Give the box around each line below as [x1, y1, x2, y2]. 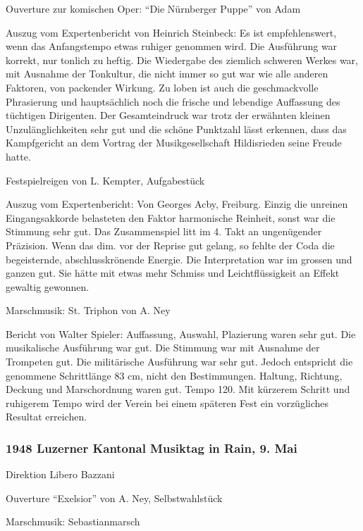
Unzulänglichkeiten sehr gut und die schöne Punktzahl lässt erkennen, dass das [6, 121, 347, 136]
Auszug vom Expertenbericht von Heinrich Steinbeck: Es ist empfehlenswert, [6, 25, 337, 39]
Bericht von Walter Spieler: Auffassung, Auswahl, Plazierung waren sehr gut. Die [6, 326, 356, 341]
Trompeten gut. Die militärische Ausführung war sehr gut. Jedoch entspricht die [6, 354, 353, 369]
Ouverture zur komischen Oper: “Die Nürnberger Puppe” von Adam [6, 1, 301, 15]
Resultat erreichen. [6, 409, 87, 424]
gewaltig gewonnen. [6, 279, 90, 294]
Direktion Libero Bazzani [6, 467, 115, 482]
